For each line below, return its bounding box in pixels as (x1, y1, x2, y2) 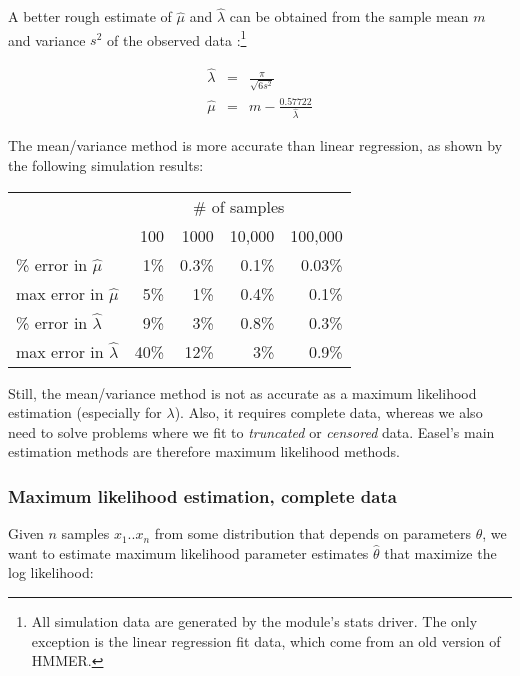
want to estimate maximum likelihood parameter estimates (8, 542, 369, 563)
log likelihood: (8, 562, 94, 583)
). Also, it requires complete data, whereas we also (174, 402, 483, 423)
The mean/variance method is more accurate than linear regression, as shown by (8, 135, 503, 156)
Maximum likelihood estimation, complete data (8, 483, 397, 508)
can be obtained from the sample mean (229, 6, 469, 27)
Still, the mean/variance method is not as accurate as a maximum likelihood (8, 382, 477, 403)
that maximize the (384, 542, 497, 563)
